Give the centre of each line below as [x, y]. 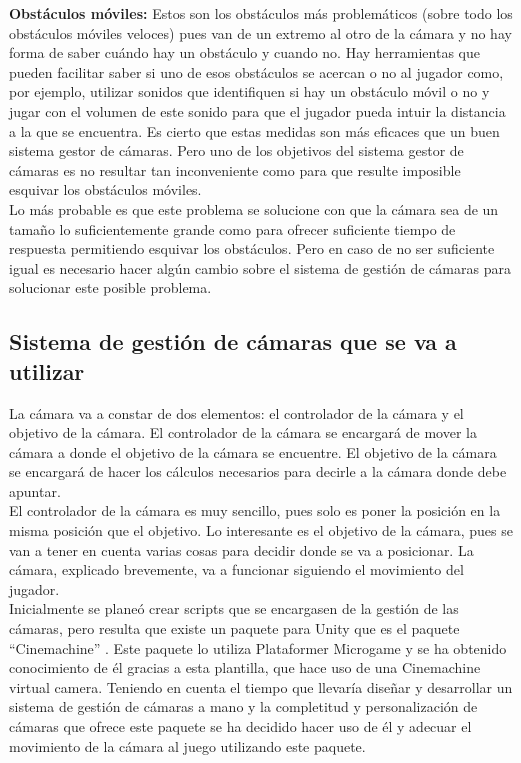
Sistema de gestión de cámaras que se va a [233, 341]
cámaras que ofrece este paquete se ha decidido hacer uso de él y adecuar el [240, 726]
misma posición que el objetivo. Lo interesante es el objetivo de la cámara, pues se [261, 530]
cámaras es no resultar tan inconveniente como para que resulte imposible [235, 169]
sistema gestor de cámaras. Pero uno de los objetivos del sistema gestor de [236, 150]
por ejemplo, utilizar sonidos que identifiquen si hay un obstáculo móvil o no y [249, 91]
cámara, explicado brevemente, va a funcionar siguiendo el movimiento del [236, 569]
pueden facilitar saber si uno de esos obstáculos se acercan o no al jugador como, [256, 71]
